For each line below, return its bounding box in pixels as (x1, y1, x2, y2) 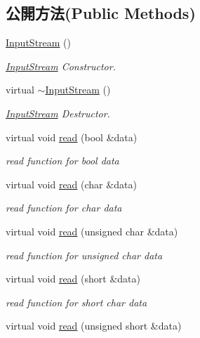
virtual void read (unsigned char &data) (6, 223, 178, 238)
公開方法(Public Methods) (6, 2, 196, 24)
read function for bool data (6, 153, 119, 168)
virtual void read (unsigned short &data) (6, 318, 182, 333)
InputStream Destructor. (6, 105, 110, 120)
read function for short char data (6, 294, 147, 309)
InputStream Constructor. (6, 58, 116, 73)
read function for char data (6, 200, 122, 215)
